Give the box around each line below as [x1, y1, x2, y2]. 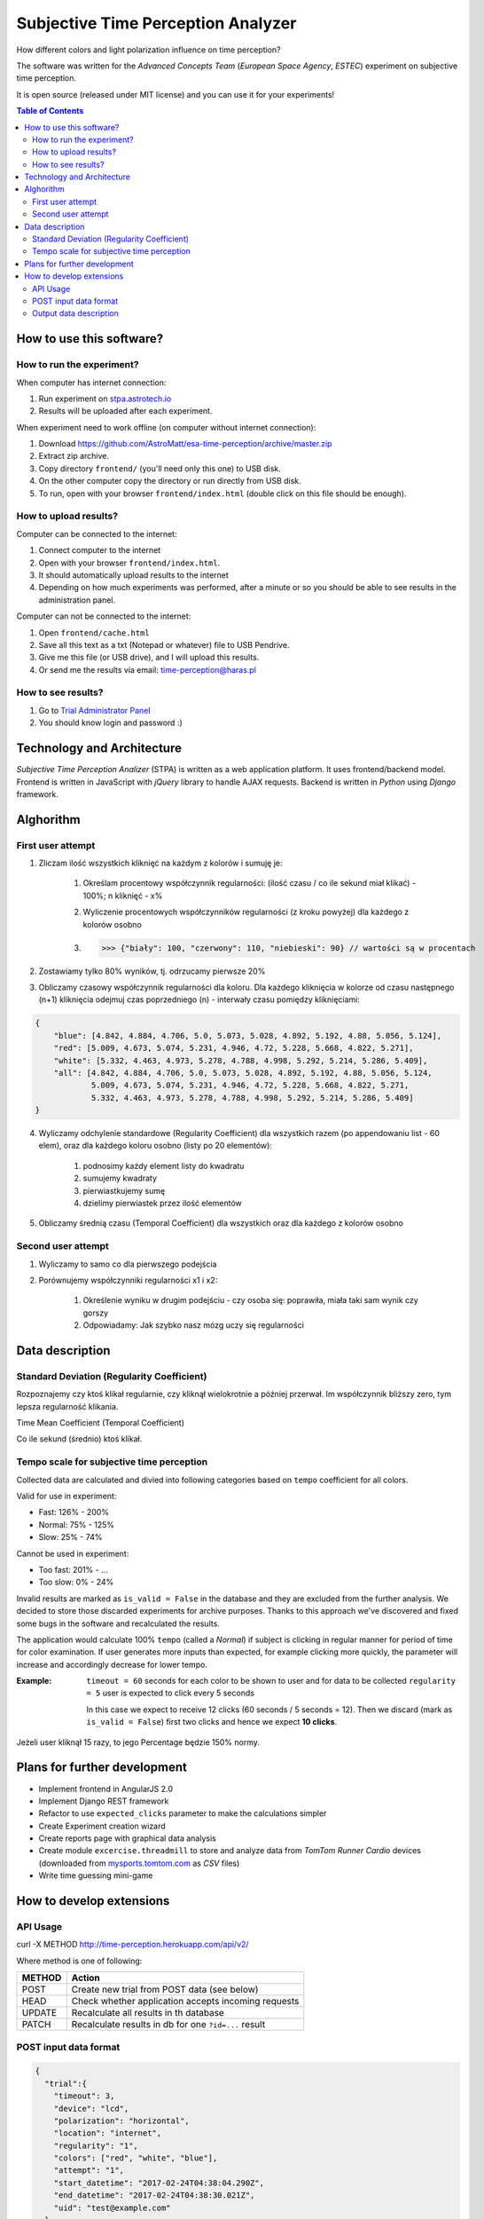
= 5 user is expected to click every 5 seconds [86, 1687, 254, 1699]
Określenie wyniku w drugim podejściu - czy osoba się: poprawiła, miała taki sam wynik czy [82, 1295, 418, 1306]
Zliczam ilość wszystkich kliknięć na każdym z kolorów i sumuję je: [38, 857, 283, 869]
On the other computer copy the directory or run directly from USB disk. [38, 476, 301, 486]
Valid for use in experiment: [16, 1490, 117, 1501]
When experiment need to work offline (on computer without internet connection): [16, 422, 316, 432]
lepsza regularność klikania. [16, 1401, 119, 1411]
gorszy [82, 1307, 109, 1318]
